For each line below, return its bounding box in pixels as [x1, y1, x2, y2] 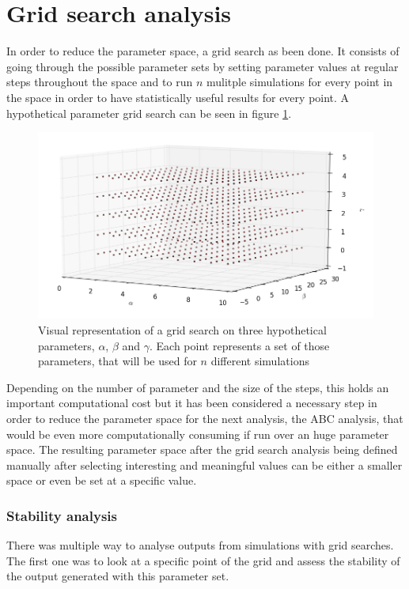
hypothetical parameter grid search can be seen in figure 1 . [6, 104, 292, 121]
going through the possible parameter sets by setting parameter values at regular [6, 58, 399, 74]
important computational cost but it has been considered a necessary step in [6, 395, 377, 411]
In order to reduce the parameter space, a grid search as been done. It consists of [6, 43, 400, 59]
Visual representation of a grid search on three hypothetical [38, 322, 327, 338]
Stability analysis [6, 505, 117, 525]
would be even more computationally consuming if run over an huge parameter [6, 425, 389, 442]
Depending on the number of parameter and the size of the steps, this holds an [6, 379, 389, 395]
